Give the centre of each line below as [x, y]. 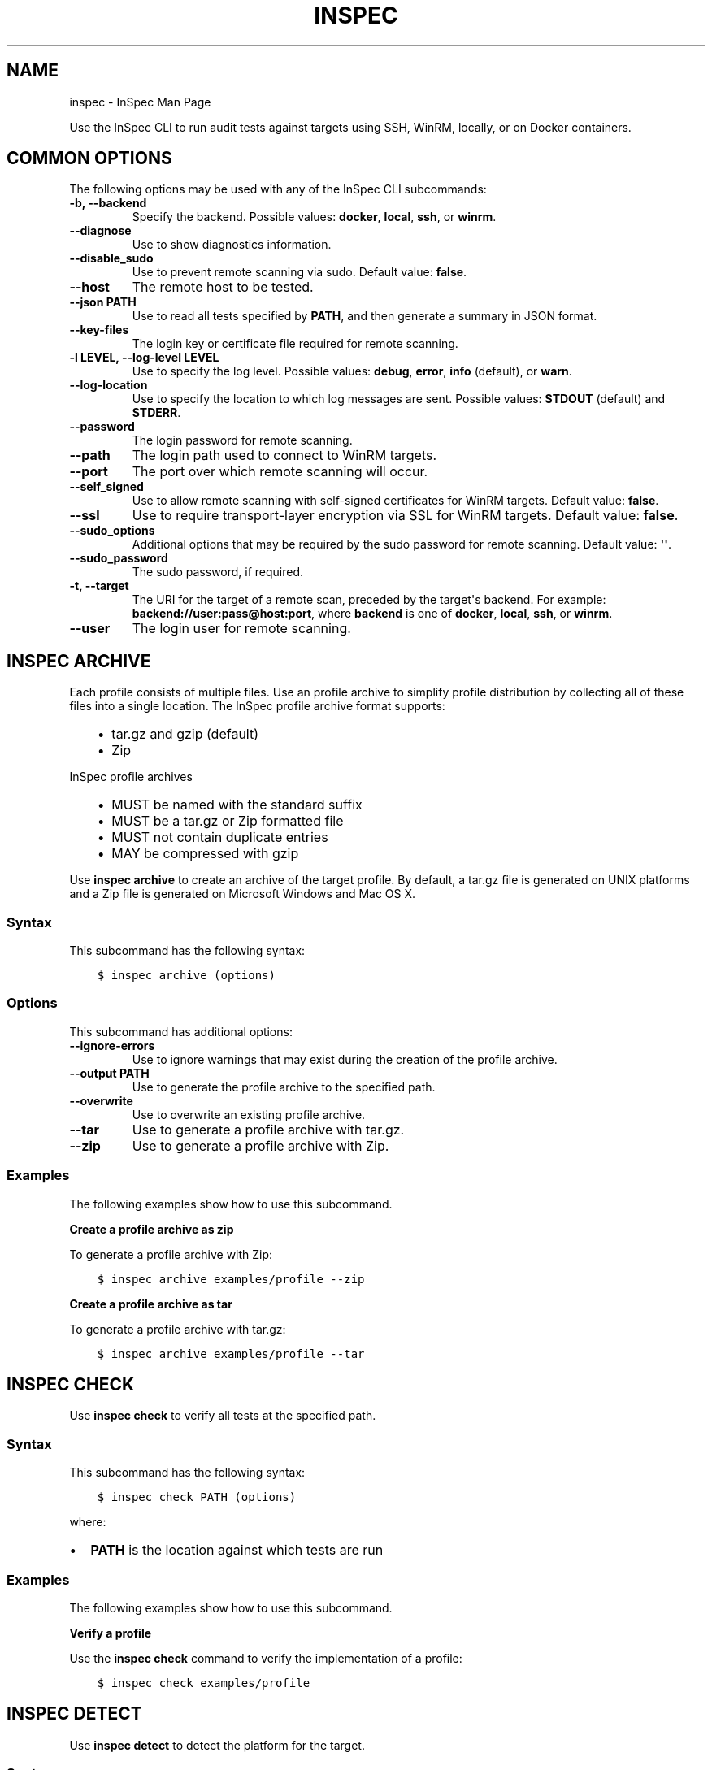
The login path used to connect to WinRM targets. [284, 456]
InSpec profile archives [131, 777]
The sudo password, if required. [218, 572]
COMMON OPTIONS [89, 158]
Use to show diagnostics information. [232, 245]
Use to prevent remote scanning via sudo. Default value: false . [300, 272]
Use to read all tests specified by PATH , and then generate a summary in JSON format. [365, 316]
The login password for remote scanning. [242, 440]
